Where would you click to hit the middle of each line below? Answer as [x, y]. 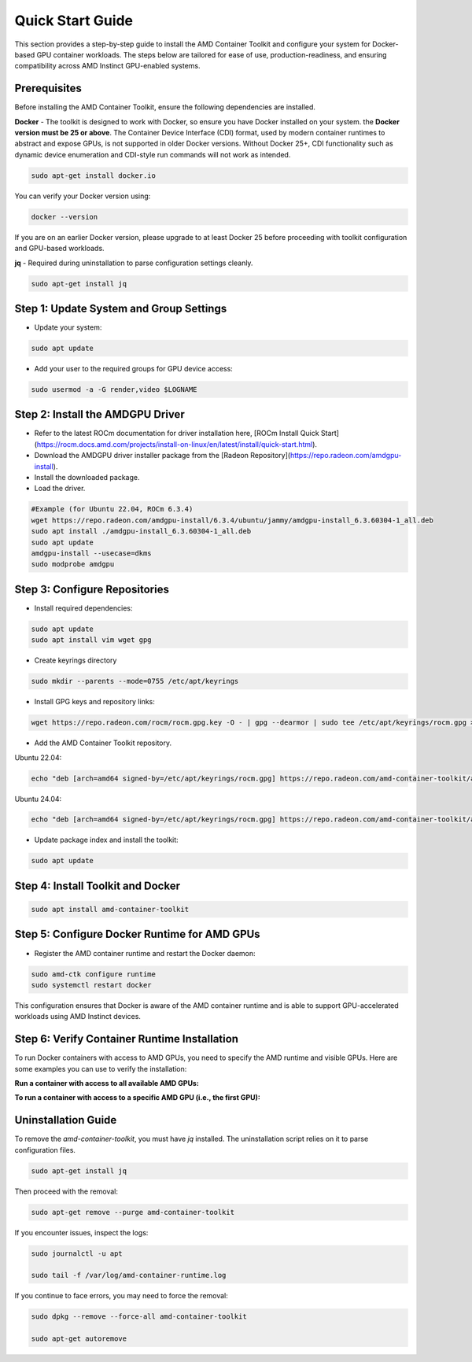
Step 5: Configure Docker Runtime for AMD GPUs [137, 934]
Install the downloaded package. [87, 478]
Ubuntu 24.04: [38, 799]
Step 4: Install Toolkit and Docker [98, 886]
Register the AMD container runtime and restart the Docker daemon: [145, 953]
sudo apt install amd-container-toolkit [110, 910]
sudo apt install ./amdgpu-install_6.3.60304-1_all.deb [141, 532]
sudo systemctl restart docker [92, 985]
